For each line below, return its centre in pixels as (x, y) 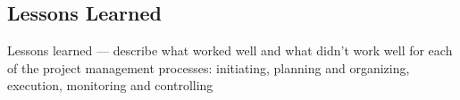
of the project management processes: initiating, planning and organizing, (209, 67)
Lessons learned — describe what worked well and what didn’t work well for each (230, 50)
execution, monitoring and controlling (110, 85)
